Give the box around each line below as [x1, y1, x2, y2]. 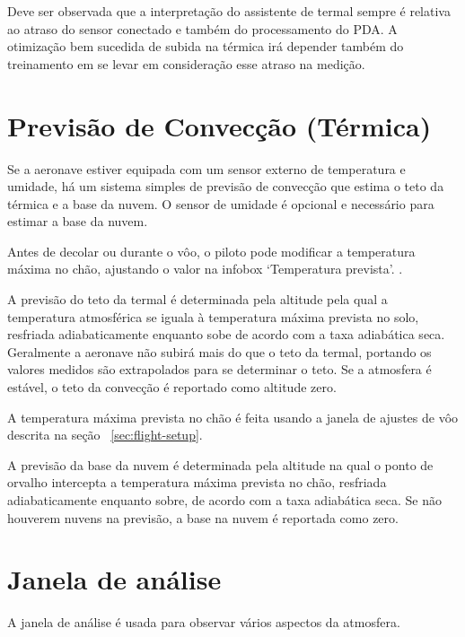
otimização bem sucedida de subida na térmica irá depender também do [7, 37, 404, 56]
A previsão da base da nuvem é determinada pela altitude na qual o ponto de [7, 455, 434, 474]
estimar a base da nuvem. [7, 212, 148, 231]
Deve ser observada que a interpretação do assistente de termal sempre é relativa [7, 2, 451, 20]
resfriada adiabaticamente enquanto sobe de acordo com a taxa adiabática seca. [7, 325, 445, 344]
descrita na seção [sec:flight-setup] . [7, 425, 203, 444]
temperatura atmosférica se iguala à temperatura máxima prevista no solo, [7, 307, 419, 326]
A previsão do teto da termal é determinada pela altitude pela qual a [7, 290, 388, 309]
